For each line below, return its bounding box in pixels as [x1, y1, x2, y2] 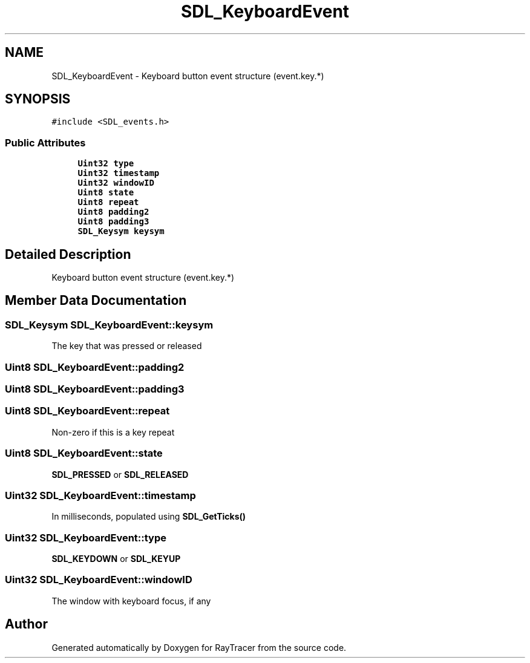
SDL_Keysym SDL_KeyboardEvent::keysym [5, 318, 214, 331]
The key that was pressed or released [51, 341, 202, 351]
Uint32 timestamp [77, 168, 160, 178]
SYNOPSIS [5, 91, 71, 107]
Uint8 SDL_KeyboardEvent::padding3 [5, 383, 185, 395]
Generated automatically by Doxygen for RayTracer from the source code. [51, 642, 347, 653]
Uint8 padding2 [77, 207, 149, 217]
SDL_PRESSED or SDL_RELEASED [51, 469, 189, 480]
